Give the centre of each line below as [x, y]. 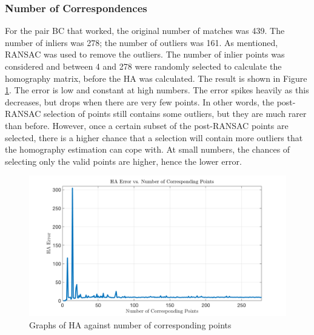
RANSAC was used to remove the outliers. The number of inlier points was [145, 54]
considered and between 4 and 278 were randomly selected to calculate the [143, 66]
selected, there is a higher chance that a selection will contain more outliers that [154, 137]
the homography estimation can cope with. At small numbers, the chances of [148, 149]
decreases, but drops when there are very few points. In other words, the [139, 101]
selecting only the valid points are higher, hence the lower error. [123, 161]
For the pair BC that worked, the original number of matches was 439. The [145, 31]
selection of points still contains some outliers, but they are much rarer [175, 114]
